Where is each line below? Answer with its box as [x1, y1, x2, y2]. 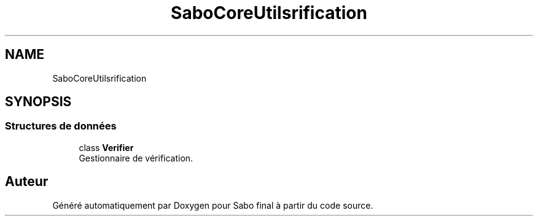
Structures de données [5, 120, 117, 133]
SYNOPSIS [5, 94, 72, 110]
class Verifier [79, 142, 134, 153]
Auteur [5, 174, 49, 190]
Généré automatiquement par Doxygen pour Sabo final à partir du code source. [52, 200, 373, 211]
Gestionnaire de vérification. [79, 152, 193, 163]
